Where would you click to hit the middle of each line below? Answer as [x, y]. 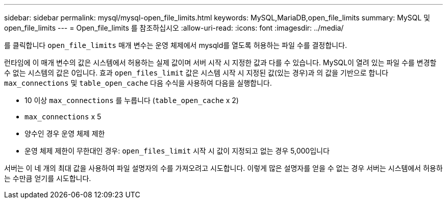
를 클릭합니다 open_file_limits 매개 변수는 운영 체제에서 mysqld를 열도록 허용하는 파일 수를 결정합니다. [176, 45]
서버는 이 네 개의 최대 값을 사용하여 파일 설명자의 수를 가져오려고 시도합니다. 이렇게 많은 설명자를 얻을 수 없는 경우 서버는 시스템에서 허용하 [224, 168]
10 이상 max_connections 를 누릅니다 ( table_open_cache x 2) [132, 100]
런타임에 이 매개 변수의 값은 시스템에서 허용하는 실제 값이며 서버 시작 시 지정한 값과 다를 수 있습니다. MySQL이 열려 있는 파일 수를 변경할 [220, 62]
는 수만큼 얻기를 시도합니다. [48, 178]
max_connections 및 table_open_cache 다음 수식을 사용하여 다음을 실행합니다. [138, 83]
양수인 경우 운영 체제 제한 [65, 133]
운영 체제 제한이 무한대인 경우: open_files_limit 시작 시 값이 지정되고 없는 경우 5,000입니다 [177, 151]
